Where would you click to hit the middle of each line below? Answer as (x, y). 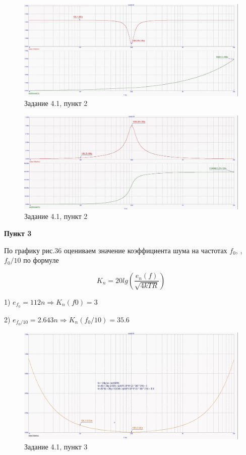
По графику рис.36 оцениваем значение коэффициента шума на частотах (116, 250)
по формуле (41, 260)
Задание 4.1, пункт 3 (56, 446)
